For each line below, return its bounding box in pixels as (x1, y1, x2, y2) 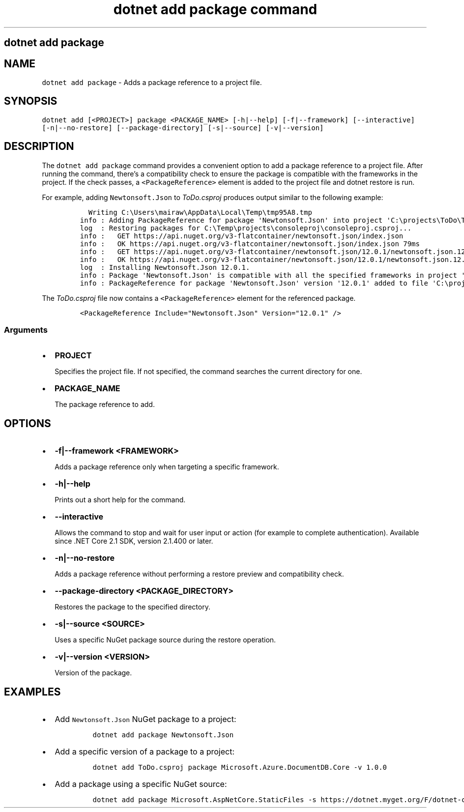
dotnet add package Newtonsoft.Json (92, 731, 234, 739)
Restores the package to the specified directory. (55, 603, 210, 611)
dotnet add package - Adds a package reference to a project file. (42, 78, 262, 87)
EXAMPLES (4, 685, 61, 698)
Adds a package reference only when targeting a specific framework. (55, 463, 279, 471)
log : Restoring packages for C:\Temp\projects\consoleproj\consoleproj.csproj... (80, 224, 412, 232)
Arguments (4, 325, 48, 335)
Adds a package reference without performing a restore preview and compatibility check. (55, 570, 344, 579)
